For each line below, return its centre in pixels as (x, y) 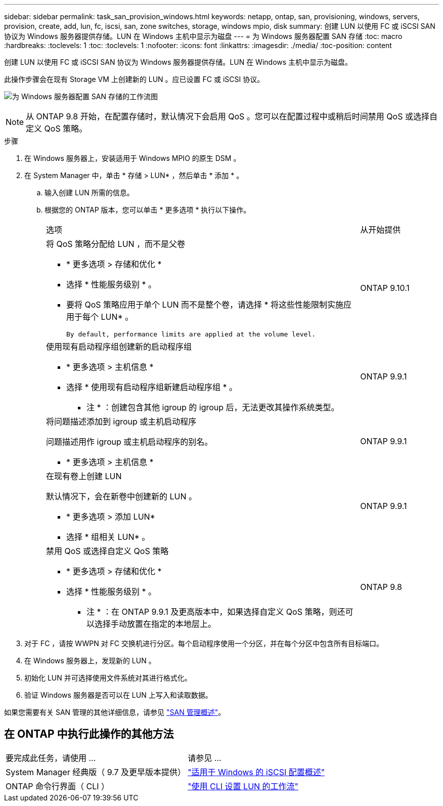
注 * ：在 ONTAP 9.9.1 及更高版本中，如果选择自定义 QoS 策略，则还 (216, 612)
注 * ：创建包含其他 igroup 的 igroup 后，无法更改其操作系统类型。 (213, 407)
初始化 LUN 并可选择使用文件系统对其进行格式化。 (108, 678)
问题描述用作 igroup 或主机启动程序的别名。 (129, 442)
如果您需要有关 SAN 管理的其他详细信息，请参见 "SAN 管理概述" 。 (115, 712)
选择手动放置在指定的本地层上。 (156, 624)
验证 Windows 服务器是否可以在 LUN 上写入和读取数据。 (118, 695)
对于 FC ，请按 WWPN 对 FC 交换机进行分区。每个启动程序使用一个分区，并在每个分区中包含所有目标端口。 (204, 643)
